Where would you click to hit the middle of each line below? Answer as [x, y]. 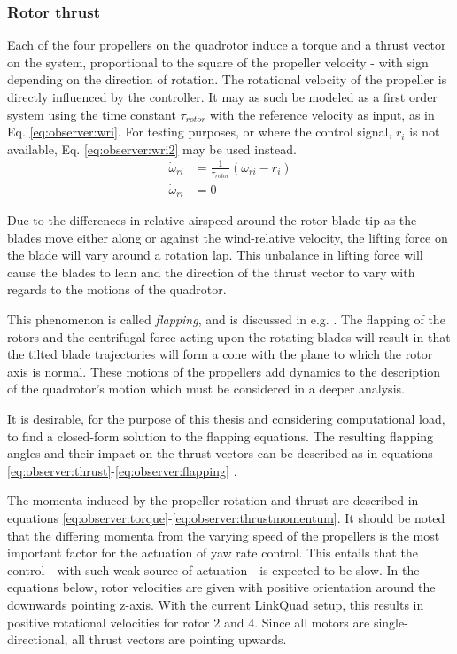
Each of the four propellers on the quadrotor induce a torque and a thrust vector [227, 45]
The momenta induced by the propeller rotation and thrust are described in [213, 500]
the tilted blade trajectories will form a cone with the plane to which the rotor [220, 354]
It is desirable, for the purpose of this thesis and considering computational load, [226, 419]
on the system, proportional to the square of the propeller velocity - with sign [218, 62]
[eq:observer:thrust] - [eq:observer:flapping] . [122, 470]
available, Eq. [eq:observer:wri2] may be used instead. [152, 148]
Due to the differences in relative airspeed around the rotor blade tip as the [212, 220]
